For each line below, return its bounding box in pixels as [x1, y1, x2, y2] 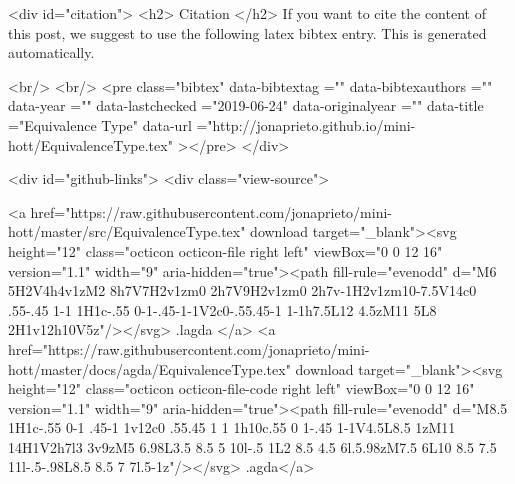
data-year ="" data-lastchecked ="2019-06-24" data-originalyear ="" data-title [8, 95, 484, 116]
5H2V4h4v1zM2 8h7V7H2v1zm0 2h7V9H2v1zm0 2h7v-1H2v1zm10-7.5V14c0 [8, 280, 477, 301]
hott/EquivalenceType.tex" [8, 134, 173, 155]
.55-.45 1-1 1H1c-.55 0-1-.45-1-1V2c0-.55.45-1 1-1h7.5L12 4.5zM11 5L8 [8, 299, 437, 320]
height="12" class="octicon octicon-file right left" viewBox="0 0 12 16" [8, 240, 443, 261]
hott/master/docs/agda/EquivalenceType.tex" [8, 358, 291, 379]
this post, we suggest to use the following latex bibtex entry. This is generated [8, 22, 487, 43]
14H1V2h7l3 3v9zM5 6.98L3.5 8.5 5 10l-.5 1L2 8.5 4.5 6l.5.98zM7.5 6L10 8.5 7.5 [8, 436, 497, 457]
